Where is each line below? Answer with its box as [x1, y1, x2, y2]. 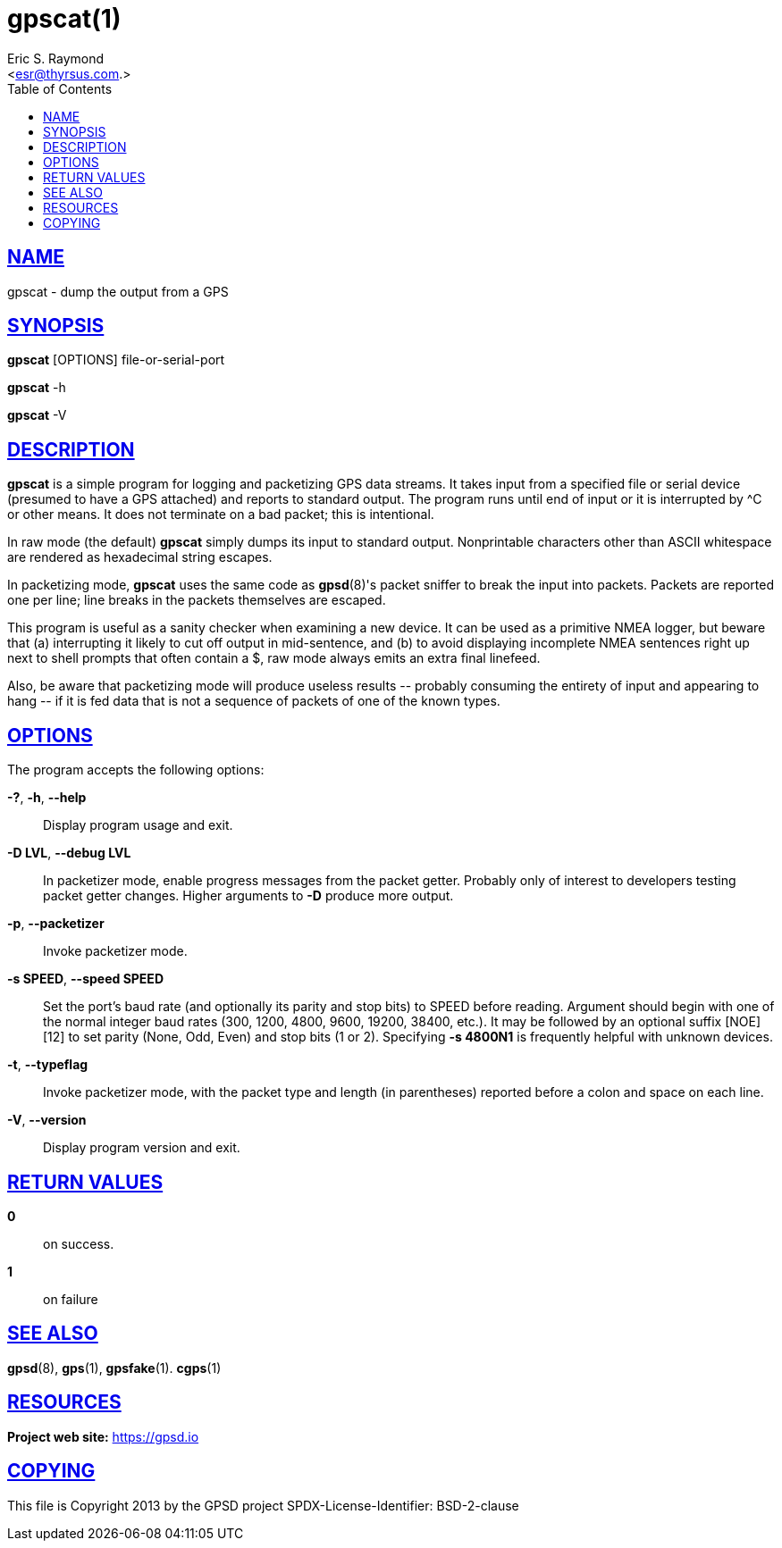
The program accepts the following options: [7, 762, 265, 778]
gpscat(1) [7, 4, 122, 34]
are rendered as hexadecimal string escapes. [7, 549, 273, 565]
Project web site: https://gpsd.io [7, 1428, 199, 1444]
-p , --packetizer [7, 916, 105, 932]
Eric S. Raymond [7, 50, 105, 66]
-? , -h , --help [7, 790, 87, 806]
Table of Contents [7, 80, 113, 96]
